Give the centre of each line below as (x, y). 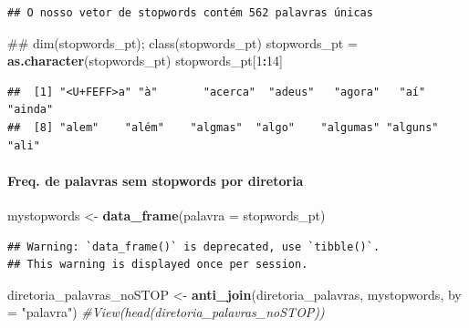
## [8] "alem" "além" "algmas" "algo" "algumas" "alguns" (223, 127)
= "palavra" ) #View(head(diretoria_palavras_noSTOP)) (166, 312)
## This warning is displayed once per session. (158, 265)
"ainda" (31, 110)
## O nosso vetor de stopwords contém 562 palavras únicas (190, 13)
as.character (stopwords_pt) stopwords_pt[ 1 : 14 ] (146, 61)
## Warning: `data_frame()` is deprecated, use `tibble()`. (194, 246)
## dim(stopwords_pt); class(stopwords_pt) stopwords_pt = (182, 42)
